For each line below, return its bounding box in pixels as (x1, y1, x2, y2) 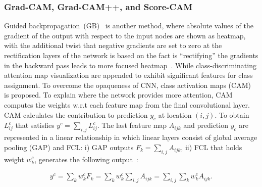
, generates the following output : (34, 154, 138, 164)
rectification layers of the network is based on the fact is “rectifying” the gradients (4, 50, 258, 60)
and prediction (183, 120, 228, 130)
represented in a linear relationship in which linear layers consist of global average (4, 132, 257, 143)
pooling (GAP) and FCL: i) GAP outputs (4, 142, 134, 152)
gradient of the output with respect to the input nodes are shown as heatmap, (4, 30, 246, 40)
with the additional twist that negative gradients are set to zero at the (4, 40, 222, 51)
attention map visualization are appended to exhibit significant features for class (4, 70, 253, 80)
